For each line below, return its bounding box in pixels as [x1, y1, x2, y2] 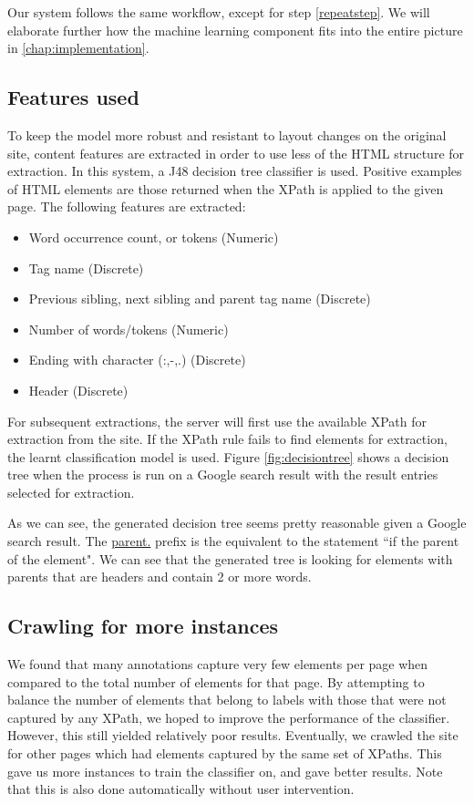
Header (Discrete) [28, 380, 129, 399]
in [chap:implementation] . [7, 38, 149, 57]
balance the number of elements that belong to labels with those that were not [7, 690, 447, 709]
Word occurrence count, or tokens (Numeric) [28, 227, 279, 246]
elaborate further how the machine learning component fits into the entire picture [7, 20, 463, 39]
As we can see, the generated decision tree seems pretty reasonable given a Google [7, 513, 467, 532]
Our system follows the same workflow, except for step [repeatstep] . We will [7, 3, 430, 21]
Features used [7, 83, 139, 111]
